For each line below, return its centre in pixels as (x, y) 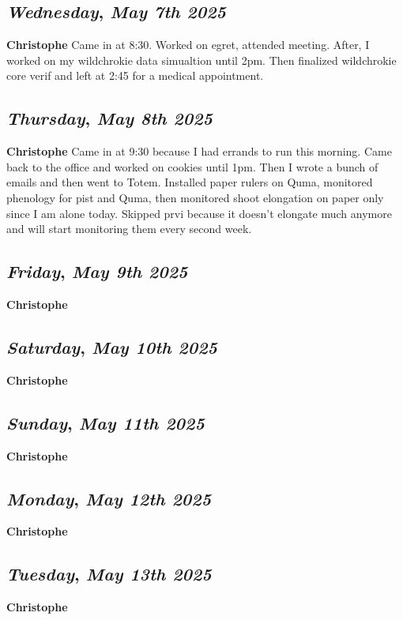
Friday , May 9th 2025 (97, 271)
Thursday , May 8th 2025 (109, 118)
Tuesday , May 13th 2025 (109, 574)
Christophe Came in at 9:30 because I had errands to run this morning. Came (199, 151)
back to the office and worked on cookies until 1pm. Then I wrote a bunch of (192, 166)
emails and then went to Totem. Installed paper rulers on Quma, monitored (190, 182)
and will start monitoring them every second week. (129, 229)
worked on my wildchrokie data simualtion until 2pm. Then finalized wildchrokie (201, 60)
